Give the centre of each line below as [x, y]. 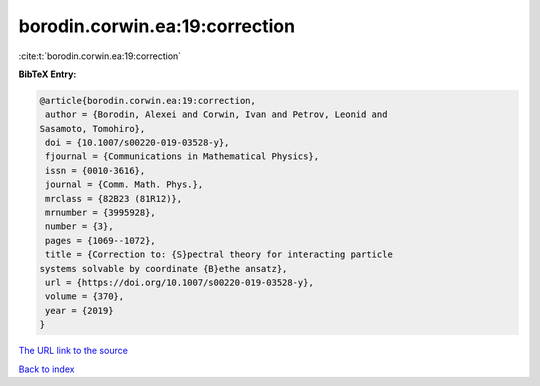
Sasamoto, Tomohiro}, [92, 128]
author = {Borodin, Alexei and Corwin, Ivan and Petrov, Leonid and [216, 114]
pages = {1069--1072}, [101, 240]
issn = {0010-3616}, [95, 170]
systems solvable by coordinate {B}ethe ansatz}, [163, 268]
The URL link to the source [73, 351]
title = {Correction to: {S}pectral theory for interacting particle [219, 254]
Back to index [46, 369]
